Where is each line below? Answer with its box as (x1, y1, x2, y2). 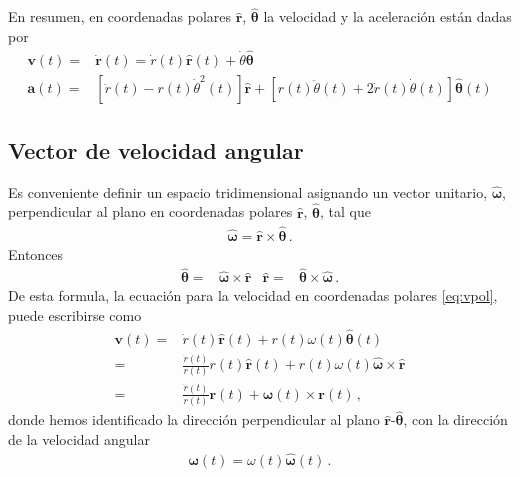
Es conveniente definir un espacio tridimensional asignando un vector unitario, (8, 181, 488, 202)
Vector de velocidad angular (8, 135, 304, 166)
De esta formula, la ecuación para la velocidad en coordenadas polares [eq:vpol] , (8, 285, 498, 306)
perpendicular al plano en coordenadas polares (8, 201, 293, 222)
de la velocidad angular (8, 428, 151, 449)
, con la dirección (403, 409, 508, 430)
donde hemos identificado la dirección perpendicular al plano (8, 409, 380, 430)
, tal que (320, 201, 372, 222)
